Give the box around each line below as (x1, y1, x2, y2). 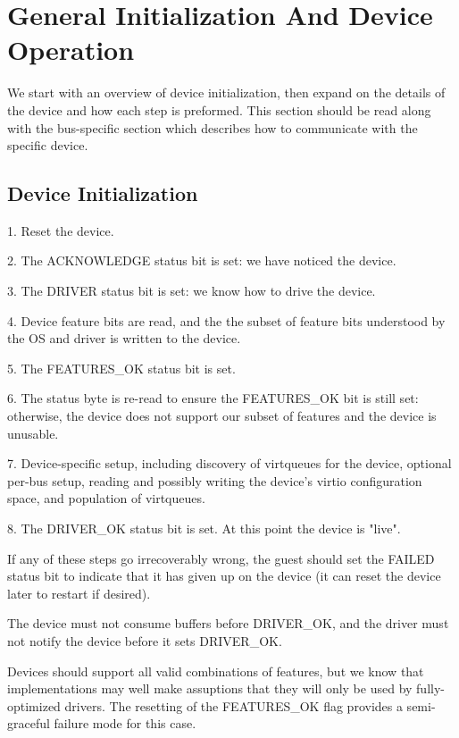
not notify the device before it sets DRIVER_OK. (7, 631, 282, 650)
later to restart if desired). (7, 583, 151, 602)
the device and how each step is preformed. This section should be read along (7, 100, 431, 119)
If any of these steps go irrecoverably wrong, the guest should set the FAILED (7, 549, 435, 567)
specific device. (7, 136, 88, 155)
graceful (7, 714, 50, 733)
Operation (7, 31, 135, 68)
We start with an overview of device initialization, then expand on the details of (7, 83, 446, 102)
